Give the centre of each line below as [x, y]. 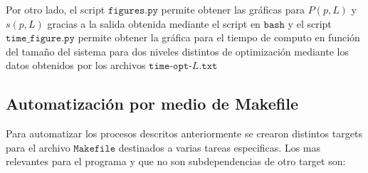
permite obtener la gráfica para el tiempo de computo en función [219, 37]
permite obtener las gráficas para [233, 9]
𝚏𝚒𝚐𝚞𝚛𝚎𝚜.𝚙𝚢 [133, 11]
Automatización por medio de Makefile [152, 104]
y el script [310, 23]
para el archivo [38, 147]
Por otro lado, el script [56, 9]
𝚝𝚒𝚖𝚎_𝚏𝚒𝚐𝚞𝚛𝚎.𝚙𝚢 [40, 39]
